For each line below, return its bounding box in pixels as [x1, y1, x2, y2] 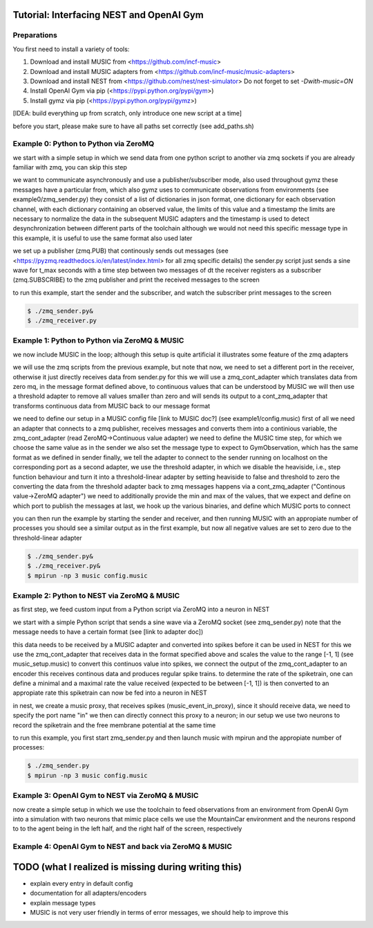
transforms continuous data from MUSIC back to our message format [12, 401, 211, 410]
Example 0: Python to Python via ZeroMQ [12, 139, 155, 149]
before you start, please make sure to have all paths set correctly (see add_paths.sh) [12, 122, 255, 130]
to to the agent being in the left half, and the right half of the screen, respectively [12, 824, 242, 833]
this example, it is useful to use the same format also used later [12, 234, 193, 242]
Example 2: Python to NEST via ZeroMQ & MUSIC [12, 590, 180, 600]
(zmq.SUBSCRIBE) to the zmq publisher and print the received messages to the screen [12, 275, 260, 284]
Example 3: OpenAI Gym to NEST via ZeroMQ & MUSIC [12, 791, 199, 801]
